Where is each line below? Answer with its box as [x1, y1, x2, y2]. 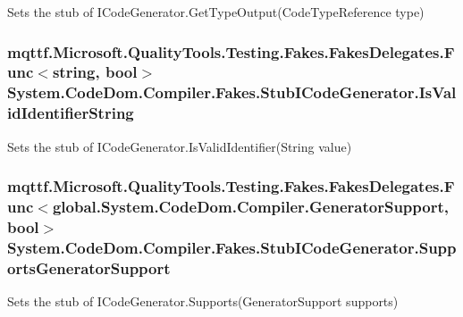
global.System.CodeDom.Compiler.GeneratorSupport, [52, 196, 449, 218]
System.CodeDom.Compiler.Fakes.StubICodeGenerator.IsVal [7, 81, 457, 104]
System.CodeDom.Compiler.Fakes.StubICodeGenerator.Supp [7, 236, 457, 258]
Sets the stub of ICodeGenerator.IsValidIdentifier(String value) [7, 137, 352, 155]
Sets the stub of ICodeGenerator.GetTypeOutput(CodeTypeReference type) [7, 3, 425, 21]
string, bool [52, 61, 138, 83]
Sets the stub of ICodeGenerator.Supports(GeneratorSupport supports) [7, 292, 399, 311]
